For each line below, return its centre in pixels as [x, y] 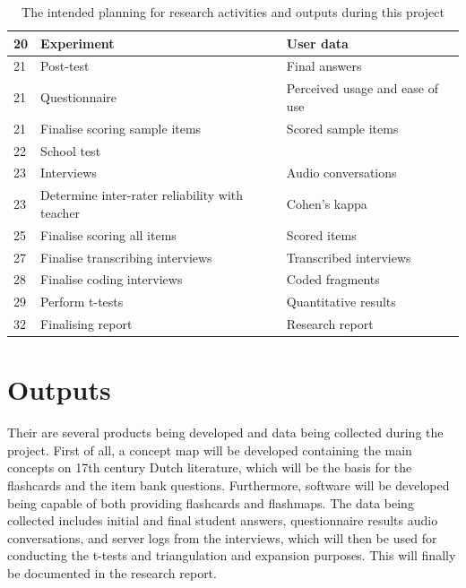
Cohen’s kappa [327, 204]
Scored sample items [342, 128]
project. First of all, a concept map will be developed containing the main [210, 450]
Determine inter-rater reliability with [142, 195]
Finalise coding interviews [112, 279]
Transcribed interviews [349, 257]
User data [317, 43]
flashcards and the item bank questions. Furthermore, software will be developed [229, 485]
